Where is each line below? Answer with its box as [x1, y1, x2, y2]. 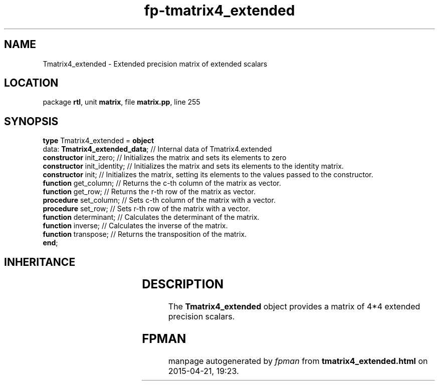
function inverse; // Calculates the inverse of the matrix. [43, 221, 228, 230]
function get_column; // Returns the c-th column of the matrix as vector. [43, 179, 281, 188]
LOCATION [4, 77, 59, 90]
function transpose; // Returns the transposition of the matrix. [43, 230, 247, 239]
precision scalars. [168, 311, 235, 322]
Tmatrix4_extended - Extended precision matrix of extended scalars [43, 59, 268, 68]
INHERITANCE [4, 255, 76, 268]
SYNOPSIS [4, 115, 59, 128]
